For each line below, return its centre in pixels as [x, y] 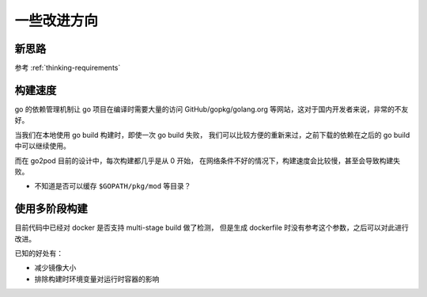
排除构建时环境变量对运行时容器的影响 [97, 279]
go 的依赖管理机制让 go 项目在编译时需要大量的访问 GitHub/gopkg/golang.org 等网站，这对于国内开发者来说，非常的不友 [212, 109]
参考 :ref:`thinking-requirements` [68, 68]
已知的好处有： [39, 253]
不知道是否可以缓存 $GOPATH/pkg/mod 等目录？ [113, 186]
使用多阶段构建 [51, 209]
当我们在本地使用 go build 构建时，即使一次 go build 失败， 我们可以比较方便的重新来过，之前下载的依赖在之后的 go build [212, 135]
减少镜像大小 [55, 268]
